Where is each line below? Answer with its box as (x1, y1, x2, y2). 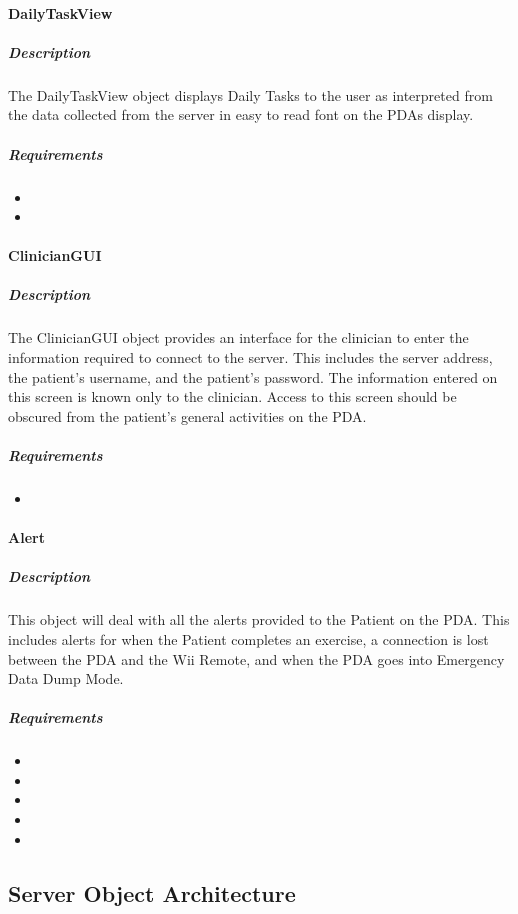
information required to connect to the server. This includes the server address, (8, 347, 493, 368)
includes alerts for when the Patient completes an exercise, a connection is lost (8, 628, 489, 649)
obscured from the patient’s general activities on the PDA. (8, 405, 367, 426)
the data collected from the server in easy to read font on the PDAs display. (8, 104, 474, 125)
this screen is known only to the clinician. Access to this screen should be (8, 386, 457, 407)
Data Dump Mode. (8, 668, 124, 689)
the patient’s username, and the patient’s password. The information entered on (8, 366, 498, 387)
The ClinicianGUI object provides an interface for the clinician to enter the (8, 327, 469, 348)
